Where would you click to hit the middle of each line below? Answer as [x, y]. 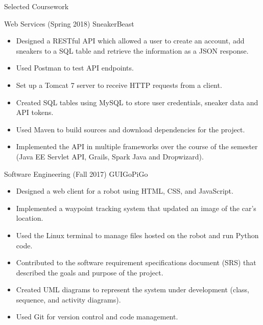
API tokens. [35, 112]
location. [30, 218]
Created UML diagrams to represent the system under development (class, [133, 289]
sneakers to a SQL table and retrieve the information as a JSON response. [132, 50]
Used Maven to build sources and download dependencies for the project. [130, 129]
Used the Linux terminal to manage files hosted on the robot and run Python [137, 235]
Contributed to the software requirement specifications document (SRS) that [136, 262]
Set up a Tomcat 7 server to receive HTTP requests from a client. [119, 85]
